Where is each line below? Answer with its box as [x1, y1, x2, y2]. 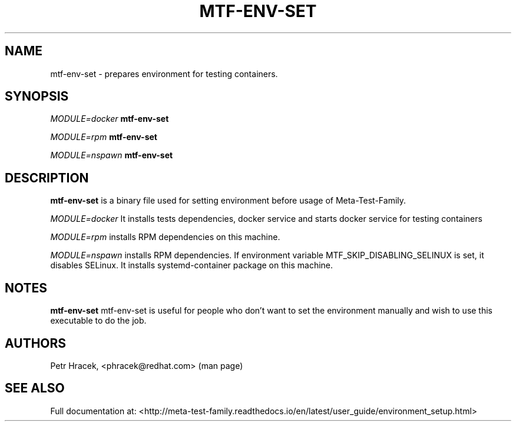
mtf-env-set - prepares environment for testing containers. [50, 68, 278, 79]
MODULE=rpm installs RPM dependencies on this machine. [50, 232, 280, 242]
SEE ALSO [5, 381, 65, 396]
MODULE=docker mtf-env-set [50, 114, 169, 124]
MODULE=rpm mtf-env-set [50, 132, 157, 142]
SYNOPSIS [5, 89, 69, 104]
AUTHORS [5, 335, 67, 351]
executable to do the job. [50, 315, 147, 326]
